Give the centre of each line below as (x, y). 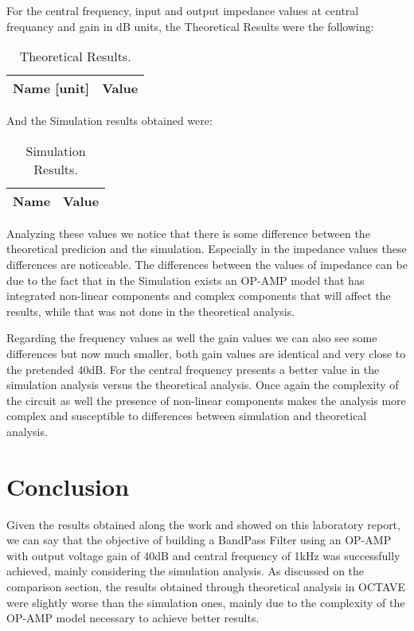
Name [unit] (51, 88)
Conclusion (68, 486)
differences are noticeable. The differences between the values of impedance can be (207, 264)
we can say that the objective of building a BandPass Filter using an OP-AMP (199, 540)
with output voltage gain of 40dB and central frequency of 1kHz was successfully (203, 555)
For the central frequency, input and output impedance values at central (183, 10)
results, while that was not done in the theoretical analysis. (151, 311)
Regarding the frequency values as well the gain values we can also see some (192, 338)
